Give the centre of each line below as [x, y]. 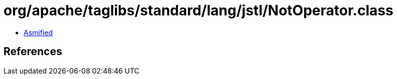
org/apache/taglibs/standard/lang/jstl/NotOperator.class [198, 10]
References [33, 52]
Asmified [38, 32]
